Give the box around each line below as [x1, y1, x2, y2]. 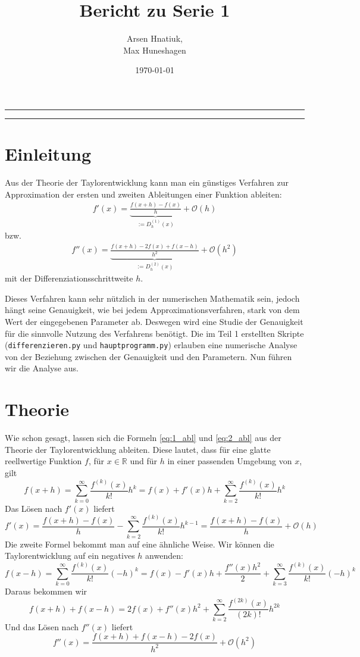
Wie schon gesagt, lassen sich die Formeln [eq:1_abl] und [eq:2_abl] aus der [5, 431, 281, 444]
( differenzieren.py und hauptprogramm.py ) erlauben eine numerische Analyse [5, 339, 298, 351]
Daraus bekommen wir [5, 585, 87, 597]
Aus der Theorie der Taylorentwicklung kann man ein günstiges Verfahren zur [5, 176, 289, 189]
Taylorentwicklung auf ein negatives [5, 549, 135, 562]
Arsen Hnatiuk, [127, 32, 183, 45]
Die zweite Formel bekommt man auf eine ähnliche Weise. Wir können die [5, 537, 274, 550]
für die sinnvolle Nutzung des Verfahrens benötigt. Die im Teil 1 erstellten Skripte [5, 327, 304, 339]
